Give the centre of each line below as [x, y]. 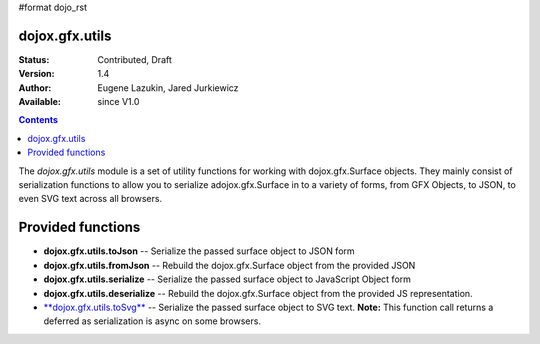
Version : [36, 74]
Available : [40, 102]
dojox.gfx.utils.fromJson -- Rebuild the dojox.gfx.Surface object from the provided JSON [229, 265]
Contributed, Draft [134, 59]
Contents [38, 120]
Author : [35, 87]
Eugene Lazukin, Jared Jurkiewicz [168, 87]
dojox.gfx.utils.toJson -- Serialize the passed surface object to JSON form [199, 251]
